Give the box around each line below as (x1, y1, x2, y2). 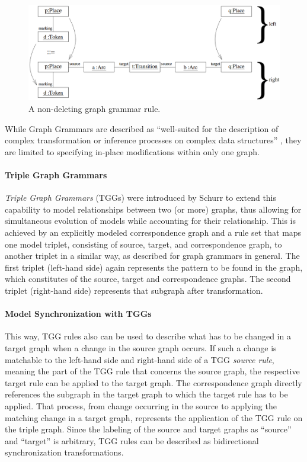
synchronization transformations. (5, 446, 124, 458)
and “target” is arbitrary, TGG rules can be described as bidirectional (5, 434, 259, 447)
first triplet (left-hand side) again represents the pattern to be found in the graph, (5, 261, 303, 273)
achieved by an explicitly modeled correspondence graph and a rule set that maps (5, 226, 302, 239)
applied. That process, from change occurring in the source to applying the (5, 399, 277, 412)
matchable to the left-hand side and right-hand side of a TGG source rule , (5, 353, 274, 365)
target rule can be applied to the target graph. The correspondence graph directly (5, 376, 302, 389)
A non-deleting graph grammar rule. (28, 102, 161, 115)
